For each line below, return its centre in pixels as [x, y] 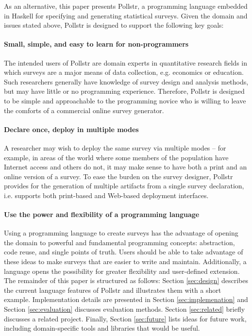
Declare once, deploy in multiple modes [71, 129]
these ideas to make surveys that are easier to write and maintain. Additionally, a [125, 261]
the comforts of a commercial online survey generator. [84, 110]
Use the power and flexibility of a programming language [102, 214]
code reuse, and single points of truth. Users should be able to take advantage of [124, 252]
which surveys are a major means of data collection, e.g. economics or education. [124, 72]
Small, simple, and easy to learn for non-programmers [96, 44]
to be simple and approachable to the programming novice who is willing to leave [125, 100]
